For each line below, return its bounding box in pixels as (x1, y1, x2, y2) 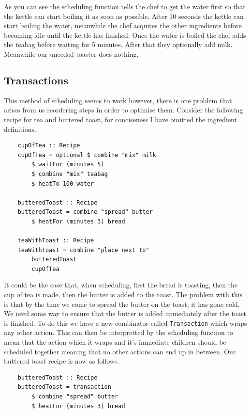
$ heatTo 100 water (31, 180, 94, 187)
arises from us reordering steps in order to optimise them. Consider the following (4, 105, 243, 115)
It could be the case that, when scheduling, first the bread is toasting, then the (4, 280, 238, 290)
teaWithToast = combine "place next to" (17, 246, 149, 254)
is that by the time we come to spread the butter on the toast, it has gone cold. (4, 299, 240, 309)
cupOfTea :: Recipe (17, 142, 80, 149)
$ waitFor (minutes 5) (31, 161, 104, 168)
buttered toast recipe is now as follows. (4, 356, 119, 366)
